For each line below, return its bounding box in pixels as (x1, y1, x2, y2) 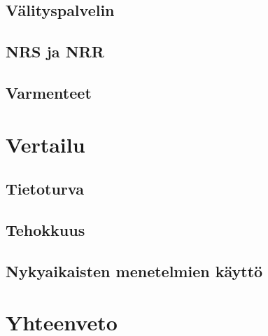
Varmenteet (6, 81, 92, 103)
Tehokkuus (6, 218, 85, 240)
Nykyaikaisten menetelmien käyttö (6, 260, 263, 281)
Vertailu (6, 129, 85, 158)
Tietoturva (6, 178, 84, 199)
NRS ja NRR (6, 41, 104, 62)
